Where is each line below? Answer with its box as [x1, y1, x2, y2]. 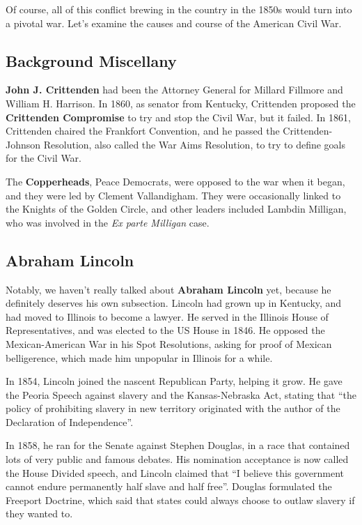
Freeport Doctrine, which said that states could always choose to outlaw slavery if [6, 492, 355, 507]
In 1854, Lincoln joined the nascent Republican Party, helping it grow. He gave [6, 374, 343, 388]
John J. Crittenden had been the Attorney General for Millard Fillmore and [6, 82, 343, 97]
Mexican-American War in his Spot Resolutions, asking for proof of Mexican [6, 336, 332, 351]
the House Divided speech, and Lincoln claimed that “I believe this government [6, 465, 344, 480]
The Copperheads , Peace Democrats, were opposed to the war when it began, [6, 174, 345, 188]
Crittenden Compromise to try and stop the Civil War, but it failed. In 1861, [6, 109, 351, 124]
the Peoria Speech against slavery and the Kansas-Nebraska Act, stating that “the [6, 387, 356, 402]
